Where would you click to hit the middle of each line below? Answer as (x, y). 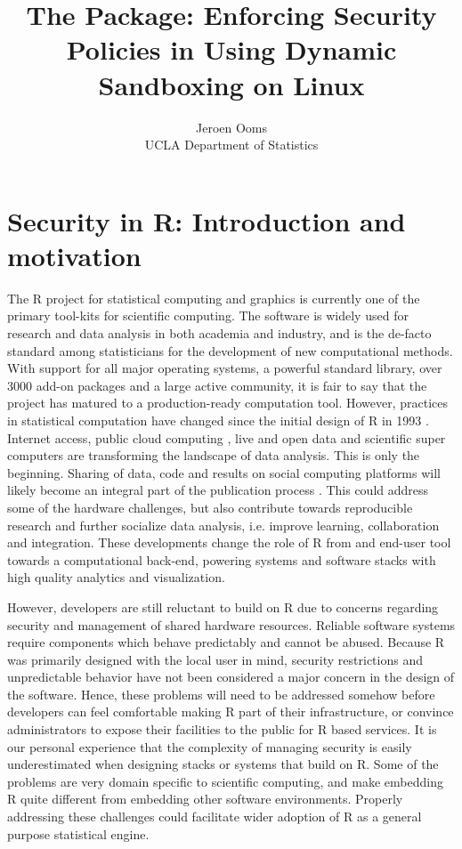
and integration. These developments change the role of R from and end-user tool (229, 542)
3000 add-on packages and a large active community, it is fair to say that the (217, 385)
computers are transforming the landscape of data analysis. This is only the (214, 455)
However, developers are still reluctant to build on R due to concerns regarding (223, 606)
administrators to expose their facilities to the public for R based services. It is (222, 729)
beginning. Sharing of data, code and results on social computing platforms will (224, 472)
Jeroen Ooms (231, 127)
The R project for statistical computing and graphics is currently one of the (214, 298)
